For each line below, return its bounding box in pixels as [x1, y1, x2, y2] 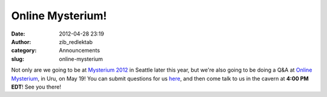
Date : [11, 30, 25, 37]
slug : [11, 55, 24, 63]
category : [11, 47, 37, 54]
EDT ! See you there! [11, 83, 62, 90]
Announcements [59, 47, 100, 54]
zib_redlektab [59, 38, 93, 45]
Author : [11, 38, 31, 45]
